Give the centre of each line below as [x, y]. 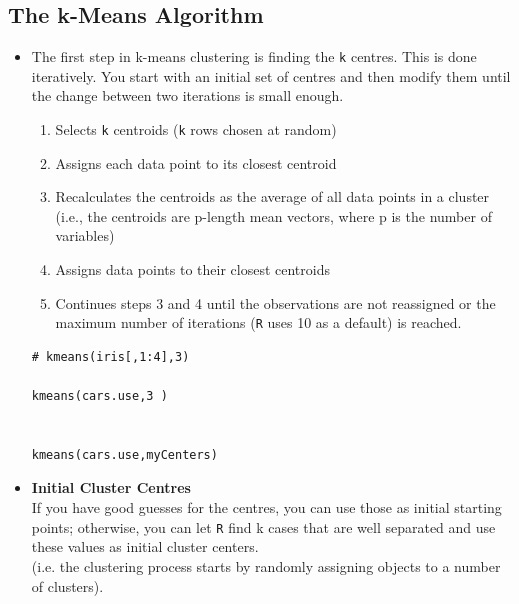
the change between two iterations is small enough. [187, 95]
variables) [85, 235]
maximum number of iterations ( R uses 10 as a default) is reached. [258, 322]
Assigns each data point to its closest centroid [196, 162]
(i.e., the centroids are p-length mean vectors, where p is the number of [273, 215]
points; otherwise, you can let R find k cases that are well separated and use [263, 526]
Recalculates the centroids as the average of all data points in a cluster [272, 196]
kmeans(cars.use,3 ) [99, 396]
